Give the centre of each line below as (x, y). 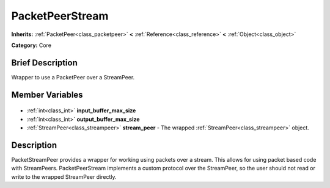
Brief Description (44, 63)
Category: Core (31, 45)
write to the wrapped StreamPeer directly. (64, 176)
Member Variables (47, 95)
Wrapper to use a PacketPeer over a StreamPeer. (73, 77)
